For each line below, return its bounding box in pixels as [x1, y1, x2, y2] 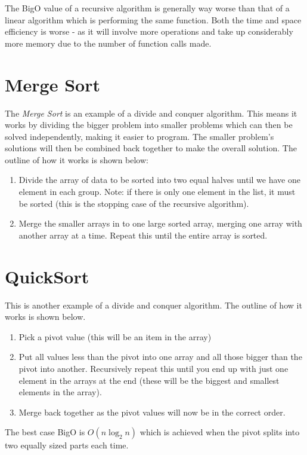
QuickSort [5, 264, 89, 288]
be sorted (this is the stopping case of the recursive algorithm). [18, 197, 249, 209]
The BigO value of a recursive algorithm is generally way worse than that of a [5, 2, 290, 14]
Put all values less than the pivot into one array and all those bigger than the [18, 350, 302, 363]
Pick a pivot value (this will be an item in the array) [18, 330, 212, 343]
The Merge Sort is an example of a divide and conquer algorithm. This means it [5, 106, 297, 119]
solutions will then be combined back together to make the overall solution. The [5, 142, 297, 154]
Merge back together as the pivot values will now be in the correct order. [18, 405, 286, 418]
